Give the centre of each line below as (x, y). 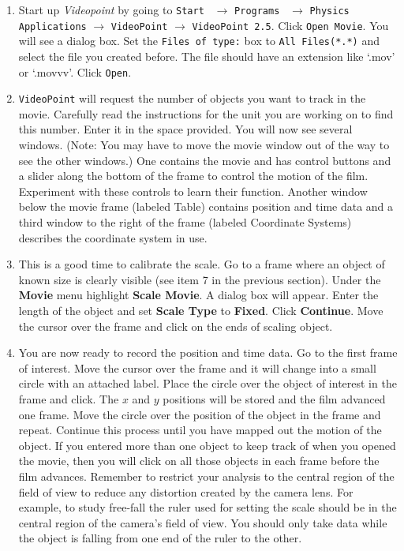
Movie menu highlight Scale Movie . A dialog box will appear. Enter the (198, 295)
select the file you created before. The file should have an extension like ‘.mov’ (207, 56)
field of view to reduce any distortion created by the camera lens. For (186, 491)
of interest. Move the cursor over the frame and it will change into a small (197, 367)
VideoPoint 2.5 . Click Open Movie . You (290, 25)
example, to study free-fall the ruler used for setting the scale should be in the (208, 507)
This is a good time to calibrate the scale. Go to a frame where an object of (202, 264)
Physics (329, 11)
